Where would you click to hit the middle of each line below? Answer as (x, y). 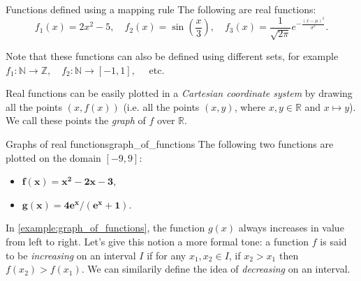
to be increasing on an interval (71, 255)
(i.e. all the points (161, 106)
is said (333, 241)
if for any (167, 255)
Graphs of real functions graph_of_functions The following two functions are (170, 144)
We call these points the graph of (76, 120)
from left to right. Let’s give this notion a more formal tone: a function (157, 241)
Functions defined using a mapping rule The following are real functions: (161, 9)
